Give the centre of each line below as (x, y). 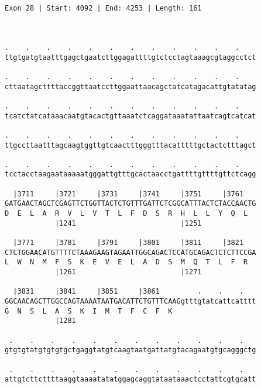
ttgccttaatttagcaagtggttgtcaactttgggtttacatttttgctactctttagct (130, 145)
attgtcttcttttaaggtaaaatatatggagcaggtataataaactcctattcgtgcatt (130, 380)
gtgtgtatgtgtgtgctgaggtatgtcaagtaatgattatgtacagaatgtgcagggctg (130, 350)
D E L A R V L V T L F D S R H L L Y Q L (126, 214)
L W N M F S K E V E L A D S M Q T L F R (126, 262)
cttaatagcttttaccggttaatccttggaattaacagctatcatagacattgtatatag (130, 86)
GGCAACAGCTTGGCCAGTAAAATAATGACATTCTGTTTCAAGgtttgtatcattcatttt (130, 301)
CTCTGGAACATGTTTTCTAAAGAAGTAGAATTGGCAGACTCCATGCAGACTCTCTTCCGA (130, 252)
